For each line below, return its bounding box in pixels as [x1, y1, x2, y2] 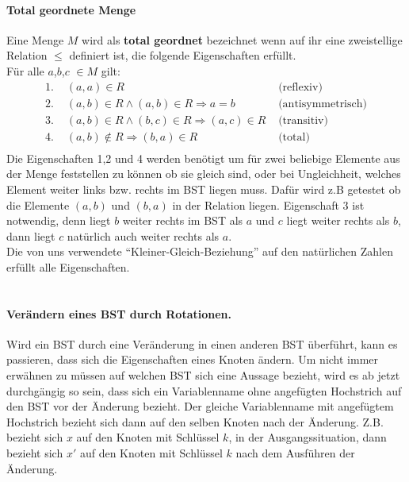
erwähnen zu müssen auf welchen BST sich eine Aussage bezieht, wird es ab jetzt [6, 367, 400, 384]
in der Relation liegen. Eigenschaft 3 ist [172, 196, 365, 213]
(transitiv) [278, 114, 328, 126]
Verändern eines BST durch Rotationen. [6, 305, 231, 322]
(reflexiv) [278, 81, 323, 93]
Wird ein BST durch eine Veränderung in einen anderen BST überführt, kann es [6, 335, 398, 352]
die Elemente [6, 196, 70, 213]
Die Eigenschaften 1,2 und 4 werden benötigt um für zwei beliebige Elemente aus [6, 149, 400, 166]
